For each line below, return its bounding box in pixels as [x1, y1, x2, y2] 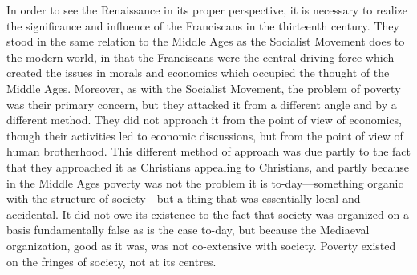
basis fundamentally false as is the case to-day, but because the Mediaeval [6, 221, 370, 238]
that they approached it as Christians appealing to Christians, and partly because [6, 158, 409, 175]
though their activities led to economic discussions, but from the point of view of [6, 127, 403, 144]
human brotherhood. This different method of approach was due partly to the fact [6, 143, 411, 160]
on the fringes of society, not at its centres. [6, 253, 217, 269]
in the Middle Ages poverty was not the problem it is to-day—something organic [6, 174, 403, 191]
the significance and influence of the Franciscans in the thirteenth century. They [6, 17, 399, 34]
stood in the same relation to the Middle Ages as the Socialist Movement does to [6, 33, 405, 50]
